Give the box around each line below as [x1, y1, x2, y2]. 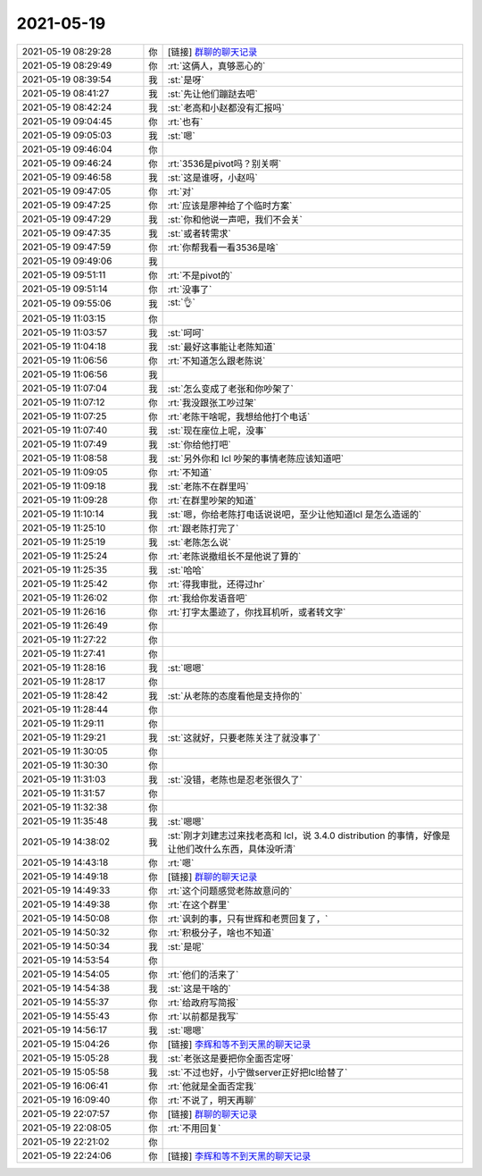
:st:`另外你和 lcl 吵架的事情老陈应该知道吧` [167, 452, 344, 465]
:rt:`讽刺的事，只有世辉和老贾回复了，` [167, 912, 328, 925]
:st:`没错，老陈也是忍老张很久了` [167, 773, 303, 785]
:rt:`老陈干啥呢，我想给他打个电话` [167, 410, 311, 423]
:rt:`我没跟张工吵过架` [167, 396, 257, 408]
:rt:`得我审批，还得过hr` [167, 577, 266, 590]
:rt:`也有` [167, 115, 204, 128]
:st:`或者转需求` [167, 227, 231, 239]
